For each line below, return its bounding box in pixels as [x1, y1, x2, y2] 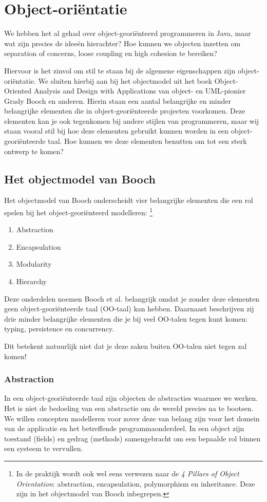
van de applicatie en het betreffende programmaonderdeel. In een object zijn [4, 423, 244, 434]
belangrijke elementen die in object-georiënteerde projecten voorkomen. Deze [4, 105, 245, 116]
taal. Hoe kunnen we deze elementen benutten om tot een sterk [48, 136, 247, 146]
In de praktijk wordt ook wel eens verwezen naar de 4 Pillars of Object [16, 468, 239, 479]
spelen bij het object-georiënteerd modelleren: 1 [4, 206, 153, 217]
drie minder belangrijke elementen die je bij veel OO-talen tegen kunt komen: [4, 313, 248, 324]
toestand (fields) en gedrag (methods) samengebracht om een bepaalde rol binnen [4, 433, 261, 443]
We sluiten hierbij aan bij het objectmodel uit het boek [38, 75, 213, 86]
